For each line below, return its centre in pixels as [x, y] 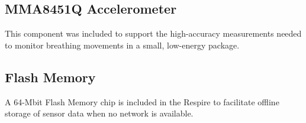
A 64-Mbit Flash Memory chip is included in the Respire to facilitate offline [142, 101]
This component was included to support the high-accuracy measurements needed [153, 33]
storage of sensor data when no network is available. [99, 113]
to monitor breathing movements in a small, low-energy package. [122, 45]
